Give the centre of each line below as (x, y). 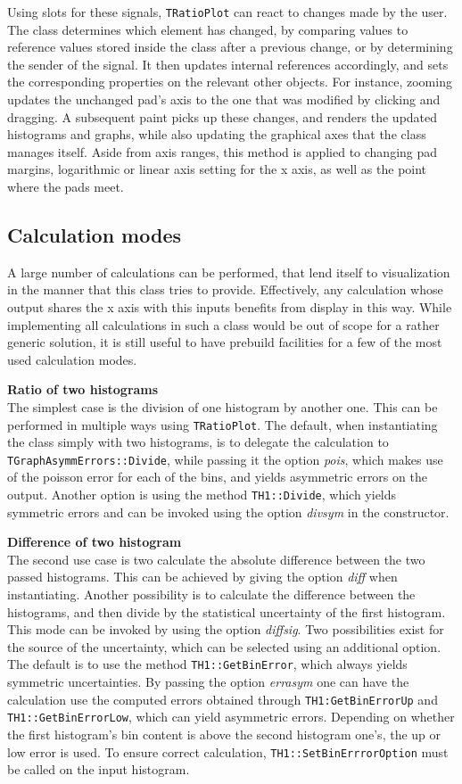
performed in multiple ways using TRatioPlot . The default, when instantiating (223, 424)
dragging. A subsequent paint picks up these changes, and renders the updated (223, 116)
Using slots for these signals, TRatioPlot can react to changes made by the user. (227, 12)
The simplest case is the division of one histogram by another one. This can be (223, 406)
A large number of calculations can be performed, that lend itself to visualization (229, 272)
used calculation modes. (72, 359)
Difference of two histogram (95, 542)
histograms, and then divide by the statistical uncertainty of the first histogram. (227, 611)
